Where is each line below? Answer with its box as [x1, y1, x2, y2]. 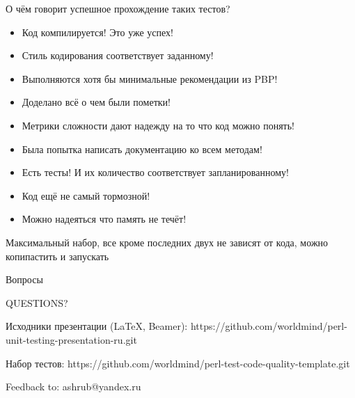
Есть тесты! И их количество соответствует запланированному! [22, 165, 289, 180]
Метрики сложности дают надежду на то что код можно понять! [22, 118, 294, 132]
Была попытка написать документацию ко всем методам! [22, 141, 262, 156]
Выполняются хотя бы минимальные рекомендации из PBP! [22, 71, 278, 86]
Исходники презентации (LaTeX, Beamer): [6, 319, 188, 333]
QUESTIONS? [6, 295, 68, 310]
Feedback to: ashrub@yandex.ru [6, 379, 141, 394]
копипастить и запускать [6, 248, 109, 263]
